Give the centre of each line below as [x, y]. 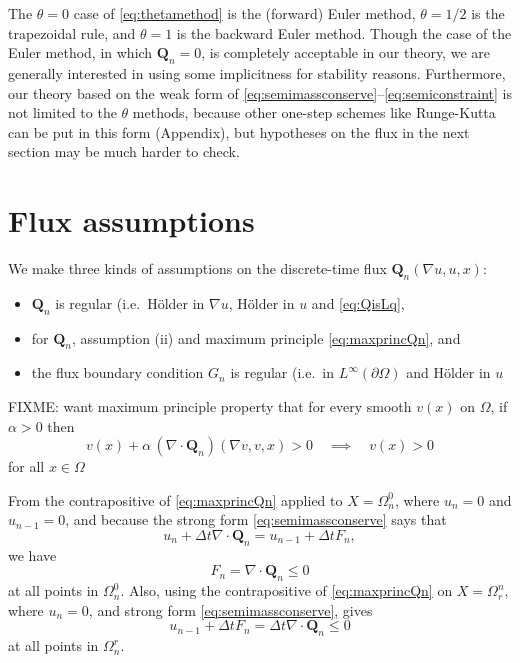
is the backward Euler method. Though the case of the [344, 32]
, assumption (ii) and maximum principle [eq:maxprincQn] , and [266, 337]
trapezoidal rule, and [72, 32]
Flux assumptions [131, 220]
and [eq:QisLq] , [358, 302]
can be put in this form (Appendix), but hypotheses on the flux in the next [239, 131]
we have [32, 554]
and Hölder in [448, 372]
